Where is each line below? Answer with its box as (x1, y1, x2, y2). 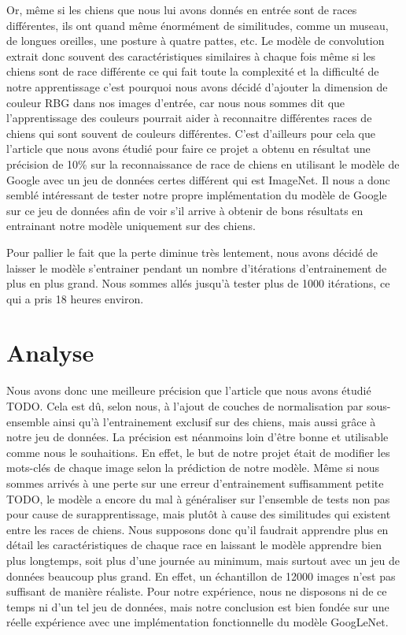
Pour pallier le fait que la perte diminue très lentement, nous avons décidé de (6, 243, 378, 260)
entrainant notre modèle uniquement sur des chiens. (6, 217, 256, 234)
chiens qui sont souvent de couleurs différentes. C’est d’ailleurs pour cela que (6, 124, 375, 141)
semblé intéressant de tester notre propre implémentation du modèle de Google (6, 187, 387, 203)
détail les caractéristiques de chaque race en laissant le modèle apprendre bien (6, 537, 382, 553)
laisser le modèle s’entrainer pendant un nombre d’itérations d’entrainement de (6, 259, 387, 276)
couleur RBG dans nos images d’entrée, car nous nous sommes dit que (6, 94, 345, 110)
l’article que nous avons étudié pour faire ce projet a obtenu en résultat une (6, 140, 371, 157)
